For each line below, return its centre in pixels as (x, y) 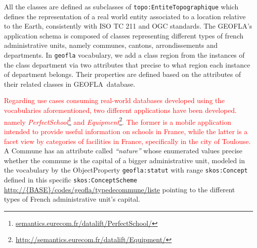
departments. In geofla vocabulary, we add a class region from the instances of (124, 55)
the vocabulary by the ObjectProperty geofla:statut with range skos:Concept (126, 170)
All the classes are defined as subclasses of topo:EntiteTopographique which (121, 6)
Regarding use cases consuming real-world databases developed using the (114, 100)
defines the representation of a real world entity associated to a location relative (125, 16)
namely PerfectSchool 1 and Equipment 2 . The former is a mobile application (118, 121)
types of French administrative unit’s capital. (72, 199)
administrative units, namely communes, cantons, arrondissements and (111, 45)
